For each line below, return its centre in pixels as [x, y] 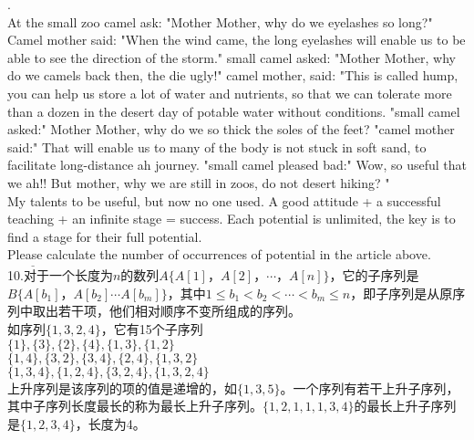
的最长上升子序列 [405, 406]
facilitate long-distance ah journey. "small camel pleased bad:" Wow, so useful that [237, 165]
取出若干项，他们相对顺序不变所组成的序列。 [166, 311]
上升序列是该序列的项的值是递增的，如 [122, 388]
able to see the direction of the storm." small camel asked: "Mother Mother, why [232, 57]
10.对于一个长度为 [60, 275]
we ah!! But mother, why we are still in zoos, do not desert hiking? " [199, 182]
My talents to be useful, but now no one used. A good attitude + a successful [224, 200]
